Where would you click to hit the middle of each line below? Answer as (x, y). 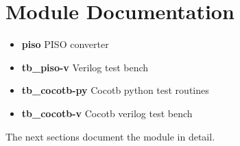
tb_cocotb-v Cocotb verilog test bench (107, 113)
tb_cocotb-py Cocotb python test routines (115, 90)
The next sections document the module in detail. (110, 136)
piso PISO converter (65, 44)
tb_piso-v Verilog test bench (85, 67)
